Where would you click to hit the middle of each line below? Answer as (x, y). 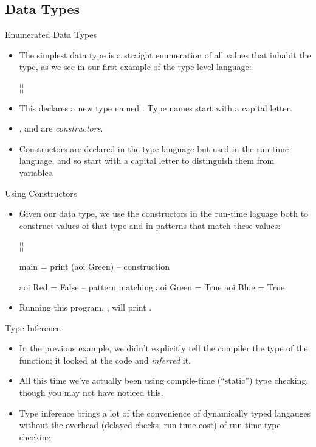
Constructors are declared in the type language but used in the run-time (154, 148)
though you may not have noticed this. (91, 392)
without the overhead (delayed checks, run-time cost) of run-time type (150, 425)
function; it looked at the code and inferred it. (105, 360)
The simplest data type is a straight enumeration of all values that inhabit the (165, 55)
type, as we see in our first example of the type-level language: (135, 67)
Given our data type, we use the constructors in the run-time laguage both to (164, 213)
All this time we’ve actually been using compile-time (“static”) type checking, (164, 380)
